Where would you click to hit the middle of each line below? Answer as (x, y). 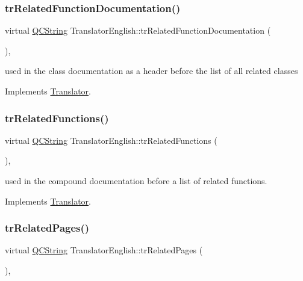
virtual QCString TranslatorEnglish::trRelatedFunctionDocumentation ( (138, 30)
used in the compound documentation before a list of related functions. (136, 181)
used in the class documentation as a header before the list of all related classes (151, 71)
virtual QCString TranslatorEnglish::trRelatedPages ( (104, 250)
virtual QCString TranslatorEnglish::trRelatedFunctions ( (111, 140)
